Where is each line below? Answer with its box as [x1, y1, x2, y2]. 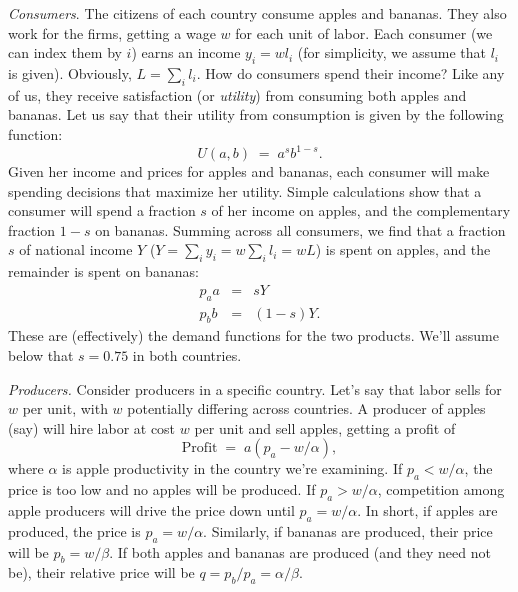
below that [8, 345, 74, 366]
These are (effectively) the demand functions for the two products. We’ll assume [8, 325, 499, 346]
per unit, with [22, 398, 108, 419]
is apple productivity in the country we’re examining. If [62, 458, 403, 479]
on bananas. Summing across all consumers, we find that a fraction [95, 219, 506, 240]
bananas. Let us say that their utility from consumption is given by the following [8, 104, 504, 125]
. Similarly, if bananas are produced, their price [203, 520, 493, 541]
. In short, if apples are [357, 500, 498, 521]
